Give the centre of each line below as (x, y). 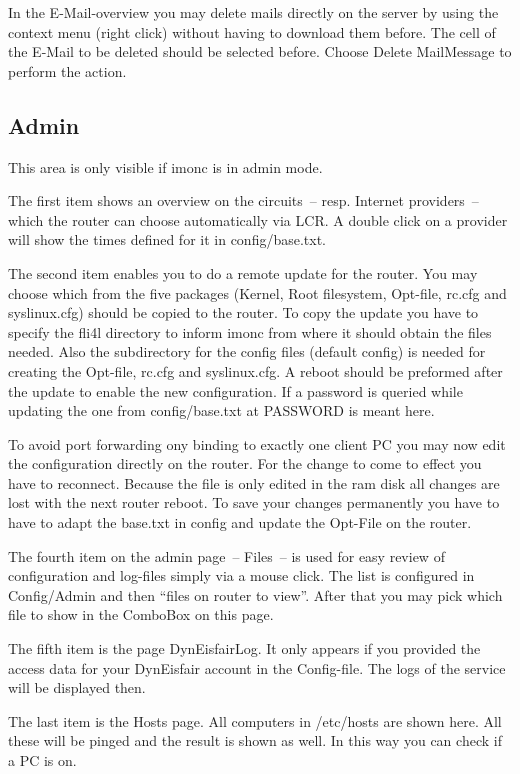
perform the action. (67, 70)
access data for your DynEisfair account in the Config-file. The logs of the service (257, 667)
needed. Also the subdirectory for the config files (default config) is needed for (247, 351)
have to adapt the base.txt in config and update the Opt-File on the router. (240, 522)
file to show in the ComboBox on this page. (141, 614)
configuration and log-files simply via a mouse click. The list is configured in (241, 575)
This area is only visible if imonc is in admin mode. (165, 166)
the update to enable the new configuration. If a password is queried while (235, 390)
